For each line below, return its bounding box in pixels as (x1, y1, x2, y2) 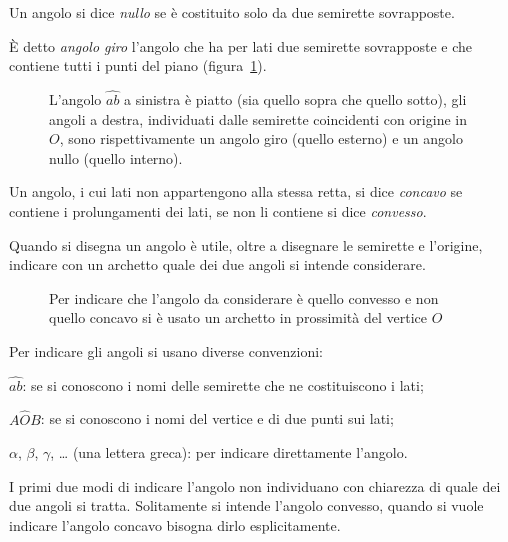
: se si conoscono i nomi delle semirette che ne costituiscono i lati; (22, 374, 424, 395)
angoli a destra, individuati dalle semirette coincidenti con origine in (49, 108, 467, 129)
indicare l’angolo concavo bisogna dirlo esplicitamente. (9, 514, 341, 535)
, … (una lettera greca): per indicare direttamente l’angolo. (50, 442, 408, 463)
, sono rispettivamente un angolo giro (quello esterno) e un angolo (59, 128, 463, 149)
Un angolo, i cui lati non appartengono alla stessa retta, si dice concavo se (9, 181, 463, 202)
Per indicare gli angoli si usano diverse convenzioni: (9, 340, 323, 361)
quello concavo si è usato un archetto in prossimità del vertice (49, 307, 427, 328)
